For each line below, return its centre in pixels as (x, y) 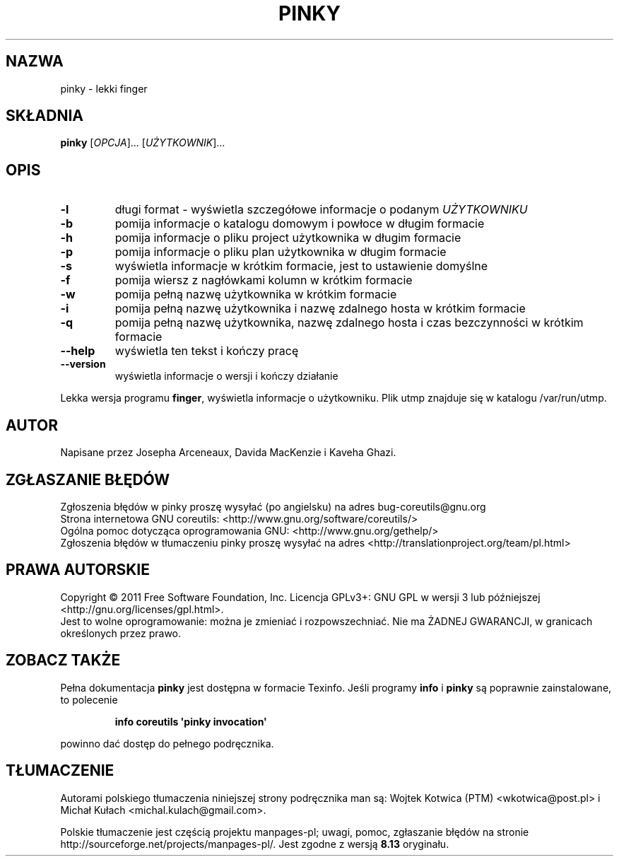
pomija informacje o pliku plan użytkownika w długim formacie (281, 252)
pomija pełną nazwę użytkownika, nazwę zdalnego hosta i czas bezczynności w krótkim (349, 323)
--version (83, 364)
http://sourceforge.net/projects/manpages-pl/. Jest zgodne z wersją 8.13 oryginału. (255, 844)
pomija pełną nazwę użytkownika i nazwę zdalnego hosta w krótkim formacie (320, 309)
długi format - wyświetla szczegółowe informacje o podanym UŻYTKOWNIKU (321, 210)
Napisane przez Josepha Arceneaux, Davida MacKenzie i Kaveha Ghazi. (228, 453)
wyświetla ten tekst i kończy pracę (207, 351)
